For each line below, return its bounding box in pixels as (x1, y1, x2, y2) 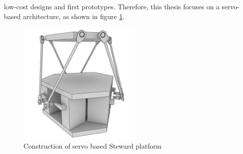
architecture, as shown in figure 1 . (23, 11, 125, 21)
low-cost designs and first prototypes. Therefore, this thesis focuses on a (4, 1, 219, 11)
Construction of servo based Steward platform (24, 140, 162, 151)
